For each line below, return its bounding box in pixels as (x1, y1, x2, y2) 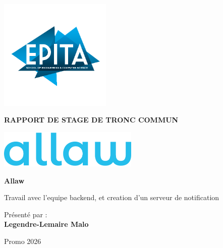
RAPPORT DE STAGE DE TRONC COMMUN (4, 114, 179, 125)
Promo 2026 (4, 236, 41, 246)
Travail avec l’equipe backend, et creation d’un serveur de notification (4, 192, 219, 203)
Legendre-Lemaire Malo (4, 219, 89, 229)
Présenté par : (4, 209, 47, 219)
